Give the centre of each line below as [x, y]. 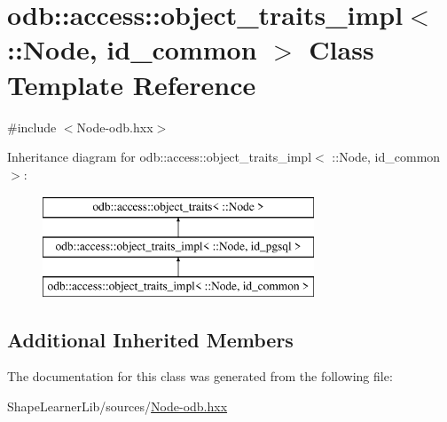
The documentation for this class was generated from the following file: [200, 376]
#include [32, 127]
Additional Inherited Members [150, 339]
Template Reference [132, 84]
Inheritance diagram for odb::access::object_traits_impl [160, 157]
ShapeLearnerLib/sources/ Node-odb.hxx [118, 406]
